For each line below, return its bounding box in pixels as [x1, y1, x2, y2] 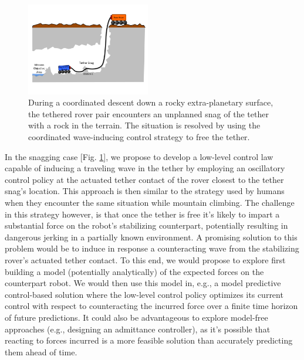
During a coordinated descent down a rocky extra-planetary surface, [28, 96, 273, 108]
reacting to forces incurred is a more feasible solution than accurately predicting [5, 334, 293, 347]
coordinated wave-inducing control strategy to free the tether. [28, 131, 250, 142]
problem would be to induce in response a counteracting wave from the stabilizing [5, 242, 299, 254]
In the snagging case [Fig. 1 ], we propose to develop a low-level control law [5, 150, 273, 162]
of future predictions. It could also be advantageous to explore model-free [5, 311, 268, 323]
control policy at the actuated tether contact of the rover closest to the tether [5, 173, 284, 185]
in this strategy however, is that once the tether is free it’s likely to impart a [5, 208, 280, 220]
